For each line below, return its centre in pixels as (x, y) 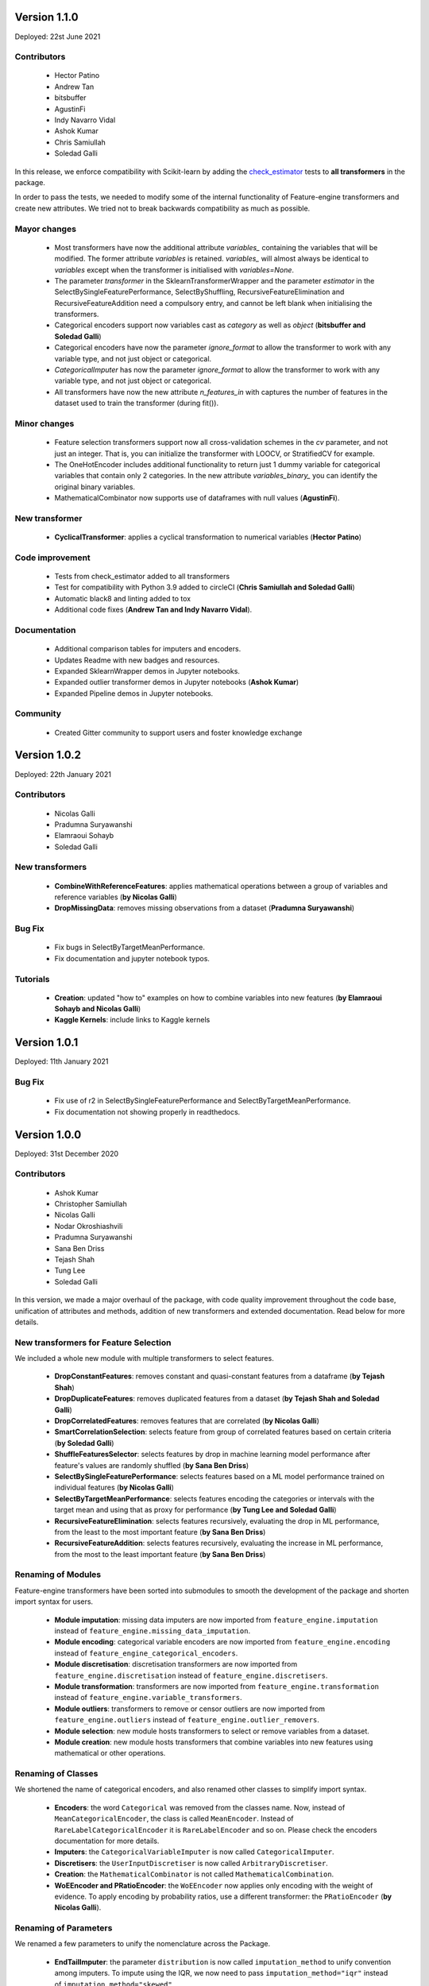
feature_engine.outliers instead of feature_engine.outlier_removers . (187, 1720)
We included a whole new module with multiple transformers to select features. (144, 1358)
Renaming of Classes (56, 1774)
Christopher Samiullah (91, 1204)
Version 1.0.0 (48, 1135)
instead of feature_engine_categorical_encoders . (146, 1653)
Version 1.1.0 (46, 17)
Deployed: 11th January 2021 (62, 1061)
